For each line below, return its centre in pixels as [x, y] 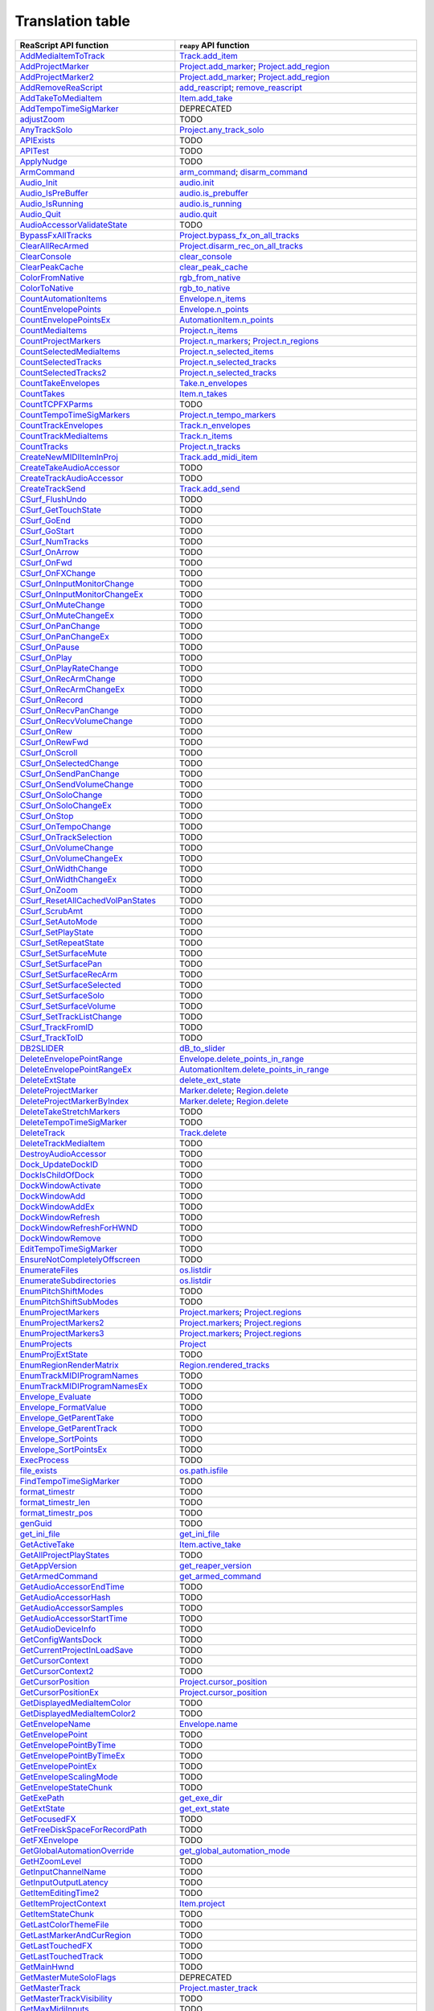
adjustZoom [42, 119]
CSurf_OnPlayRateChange [69, 668]
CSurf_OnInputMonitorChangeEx [82, 594]
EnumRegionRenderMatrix [70, 1365]
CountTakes [42, 393]
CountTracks [44, 446]
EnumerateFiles [49, 1269]
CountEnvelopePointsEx [65, 319]
